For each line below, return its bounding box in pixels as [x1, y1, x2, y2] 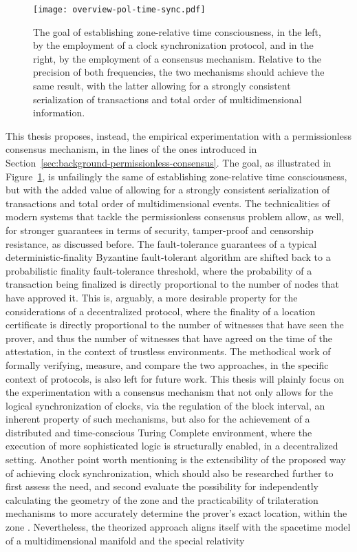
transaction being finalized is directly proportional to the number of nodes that [6, 277, 340, 291]
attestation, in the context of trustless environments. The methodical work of [6, 344, 331, 359]
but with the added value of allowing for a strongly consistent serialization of [6, 182, 330, 197]
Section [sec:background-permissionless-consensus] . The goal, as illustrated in [6, 156, 332, 169]
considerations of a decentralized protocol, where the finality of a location [6, 304, 316, 318]
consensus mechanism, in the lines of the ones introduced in [6, 142, 257, 156]
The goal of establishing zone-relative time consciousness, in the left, [33, 24, 321, 39]
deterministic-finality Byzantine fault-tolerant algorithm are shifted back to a [6, 250, 331, 264]
